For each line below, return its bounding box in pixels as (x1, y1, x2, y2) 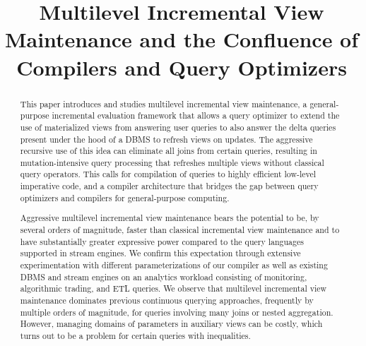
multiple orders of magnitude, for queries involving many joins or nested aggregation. (20, 306, 333, 318)
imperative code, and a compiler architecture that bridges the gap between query (20, 180, 319, 192)
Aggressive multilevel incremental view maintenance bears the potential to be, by (20, 212, 319, 224)
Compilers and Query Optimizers (16, 52, 347, 81)
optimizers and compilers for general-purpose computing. (20, 191, 230, 203)
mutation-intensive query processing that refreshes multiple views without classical (20, 156, 324, 168)
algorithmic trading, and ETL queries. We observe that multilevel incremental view (20, 282, 327, 294)
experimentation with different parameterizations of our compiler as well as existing (20, 258, 328, 270)
